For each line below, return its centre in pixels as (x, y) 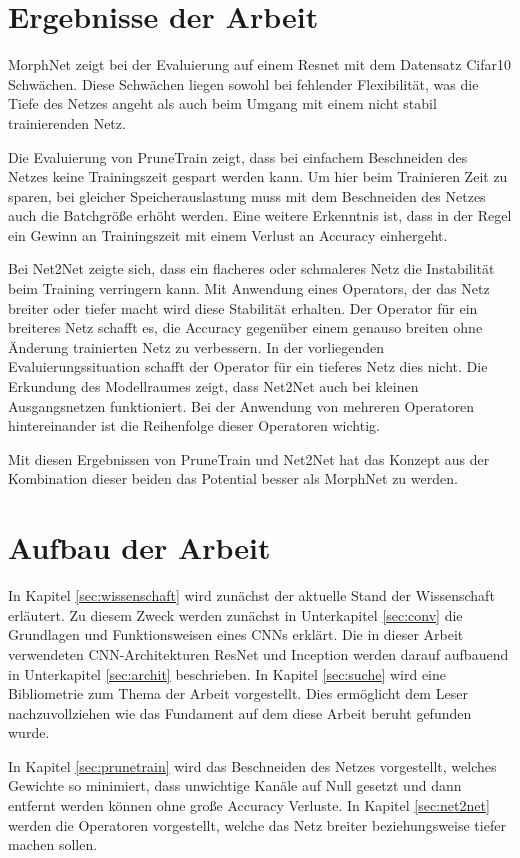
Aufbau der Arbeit (139, 547)
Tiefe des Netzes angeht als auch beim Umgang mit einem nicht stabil (222, 103)
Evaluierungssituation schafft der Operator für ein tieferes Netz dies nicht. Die (248, 366)
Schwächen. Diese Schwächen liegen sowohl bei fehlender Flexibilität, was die (243, 83)
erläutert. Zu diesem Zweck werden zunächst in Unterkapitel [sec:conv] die (235, 614)
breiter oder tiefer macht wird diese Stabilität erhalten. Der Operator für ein (243, 307)
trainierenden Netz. (67, 122)
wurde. (29, 732)
